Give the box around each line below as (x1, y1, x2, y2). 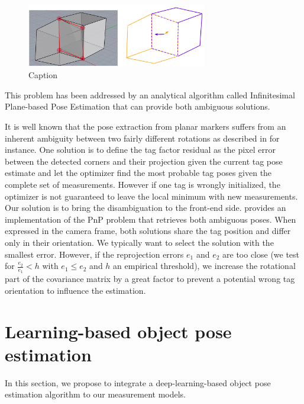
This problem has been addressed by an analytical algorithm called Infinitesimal (5, 88, 295, 101)
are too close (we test (222, 248, 300, 260)
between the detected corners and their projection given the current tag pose (5, 155, 283, 167)
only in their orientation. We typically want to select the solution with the (5, 236, 274, 248)
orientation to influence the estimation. (5, 284, 146, 296)
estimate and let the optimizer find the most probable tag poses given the (5, 166, 272, 179)
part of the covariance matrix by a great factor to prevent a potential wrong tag (5, 272, 295, 285)
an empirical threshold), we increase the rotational (113, 259, 296, 272)
